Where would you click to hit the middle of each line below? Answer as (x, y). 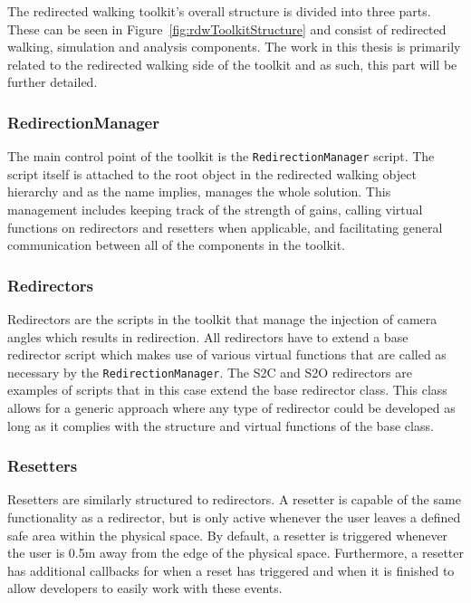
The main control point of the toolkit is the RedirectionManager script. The (221, 156)
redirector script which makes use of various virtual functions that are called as (227, 354)
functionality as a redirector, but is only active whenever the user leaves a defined (234, 517)
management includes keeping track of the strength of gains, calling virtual (215, 210)
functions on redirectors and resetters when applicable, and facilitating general (225, 227)
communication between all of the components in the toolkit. (177, 245)
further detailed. (53, 82)
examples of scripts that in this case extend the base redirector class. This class (227, 390)
